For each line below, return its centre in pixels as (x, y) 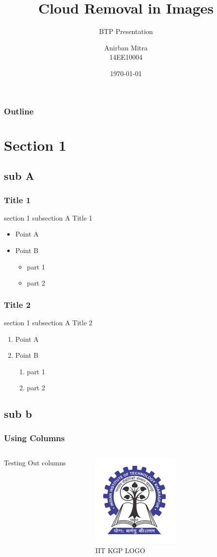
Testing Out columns (35, 462)
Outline (19, 111)
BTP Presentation (126, 31)
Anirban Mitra (126, 47)
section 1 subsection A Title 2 (48, 322)
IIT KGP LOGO (120, 550)
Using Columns (34, 438)
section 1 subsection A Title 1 (48, 217)
